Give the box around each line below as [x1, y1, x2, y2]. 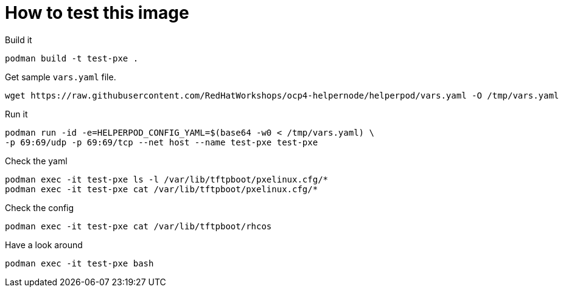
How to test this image [5, 2, 189, 23]
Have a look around [5, 239, 83, 250]
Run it [5, 108, 28, 119]
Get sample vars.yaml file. [5, 71, 116, 82]
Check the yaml [5, 155, 68, 166]
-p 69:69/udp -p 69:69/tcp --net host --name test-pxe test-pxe [5, 137, 318, 147]
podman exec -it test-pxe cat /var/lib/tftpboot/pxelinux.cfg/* [5, 184, 318, 194]
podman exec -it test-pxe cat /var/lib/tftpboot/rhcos [5, 221, 272, 231]
